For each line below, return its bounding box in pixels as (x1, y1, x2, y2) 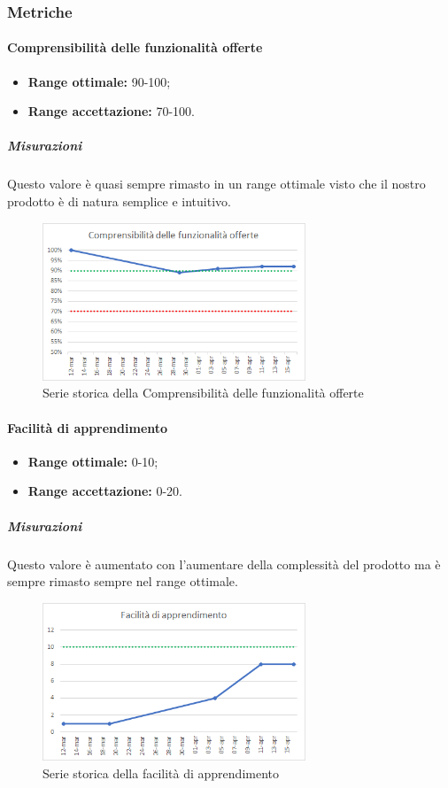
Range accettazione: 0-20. (27, 482, 182, 500)
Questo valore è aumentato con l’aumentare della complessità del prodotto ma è (7, 554, 441, 573)
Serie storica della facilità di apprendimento (42, 763, 279, 782)
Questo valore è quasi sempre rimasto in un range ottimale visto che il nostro (7, 174, 426, 193)
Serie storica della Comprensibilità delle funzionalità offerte (42, 383, 364, 402)
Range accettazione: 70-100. (27, 102, 195, 120)
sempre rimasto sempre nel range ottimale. (7, 572, 238, 591)
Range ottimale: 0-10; (27, 452, 158, 470)
